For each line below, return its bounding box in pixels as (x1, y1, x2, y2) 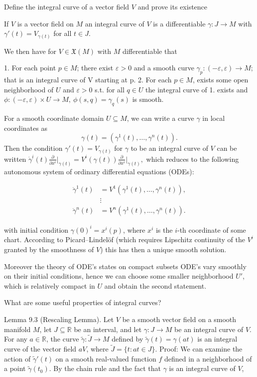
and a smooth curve (133, 62, 194, 73)
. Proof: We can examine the (155, 344, 243, 354)
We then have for (4, 45, 57, 56)
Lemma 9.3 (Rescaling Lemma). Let (4, 314, 114, 324)
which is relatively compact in (4, 280, 95, 291)
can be (217, 143, 237, 153)
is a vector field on (17, 18, 74, 28)
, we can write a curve (127, 113, 194, 123)
